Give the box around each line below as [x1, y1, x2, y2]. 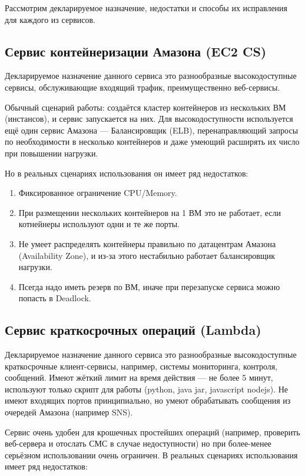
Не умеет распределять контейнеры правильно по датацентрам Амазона [18, 237, 276, 249]
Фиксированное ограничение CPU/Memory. [18, 187, 177, 199]
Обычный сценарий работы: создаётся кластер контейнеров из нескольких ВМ [5, 101, 286, 113]
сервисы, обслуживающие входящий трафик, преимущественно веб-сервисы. [5, 81, 280, 93]
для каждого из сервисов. [5, 13, 95, 25]
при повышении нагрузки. [5, 147, 98, 159]
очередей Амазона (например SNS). [5, 406, 133, 418]
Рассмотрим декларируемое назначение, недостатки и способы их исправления [5, 2, 288, 14]
